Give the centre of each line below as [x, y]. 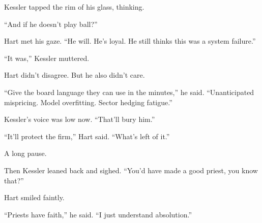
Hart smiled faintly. [34, 197]
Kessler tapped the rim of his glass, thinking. [74, 7]
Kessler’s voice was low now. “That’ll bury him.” [80, 119]
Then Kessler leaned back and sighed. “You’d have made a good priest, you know [131, 170]
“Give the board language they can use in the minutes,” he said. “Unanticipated [129, 92]
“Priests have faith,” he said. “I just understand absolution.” [98, 214]
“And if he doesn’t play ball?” [51, 24]
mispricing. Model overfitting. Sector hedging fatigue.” [88, 102]
